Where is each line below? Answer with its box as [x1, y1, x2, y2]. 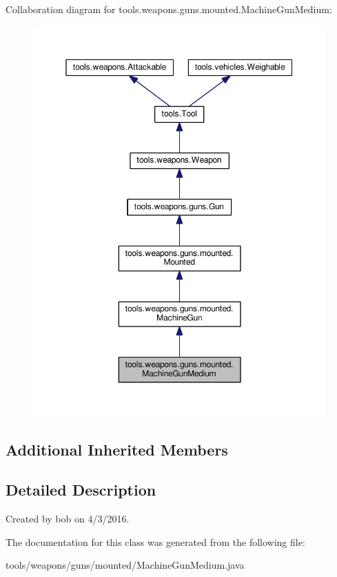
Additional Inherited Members [6, 438, 228, 460]
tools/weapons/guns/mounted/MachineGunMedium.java [6, 558, 245, 572]
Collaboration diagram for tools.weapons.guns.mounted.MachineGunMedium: [6, 2, 332, 16]
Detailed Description [6, 479, 156, 500]
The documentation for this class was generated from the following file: [6, 534, 305, 549]
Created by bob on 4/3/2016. [6, 511, 130, 526]
